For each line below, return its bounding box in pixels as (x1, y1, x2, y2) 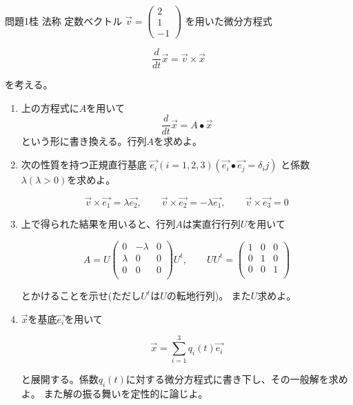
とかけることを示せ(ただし (21, 288, 141, 303)
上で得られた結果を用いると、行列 (21, 217, 176, 231)
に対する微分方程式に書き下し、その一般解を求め (125, 372, 348, 386)
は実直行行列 (182, 217, 241, 231)
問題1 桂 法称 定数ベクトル (5, 13, 123, 28)
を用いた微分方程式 (185, 13, 272, 28)
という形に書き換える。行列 (21, 134, 147, 148)
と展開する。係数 (21, 372, 99, 386)
